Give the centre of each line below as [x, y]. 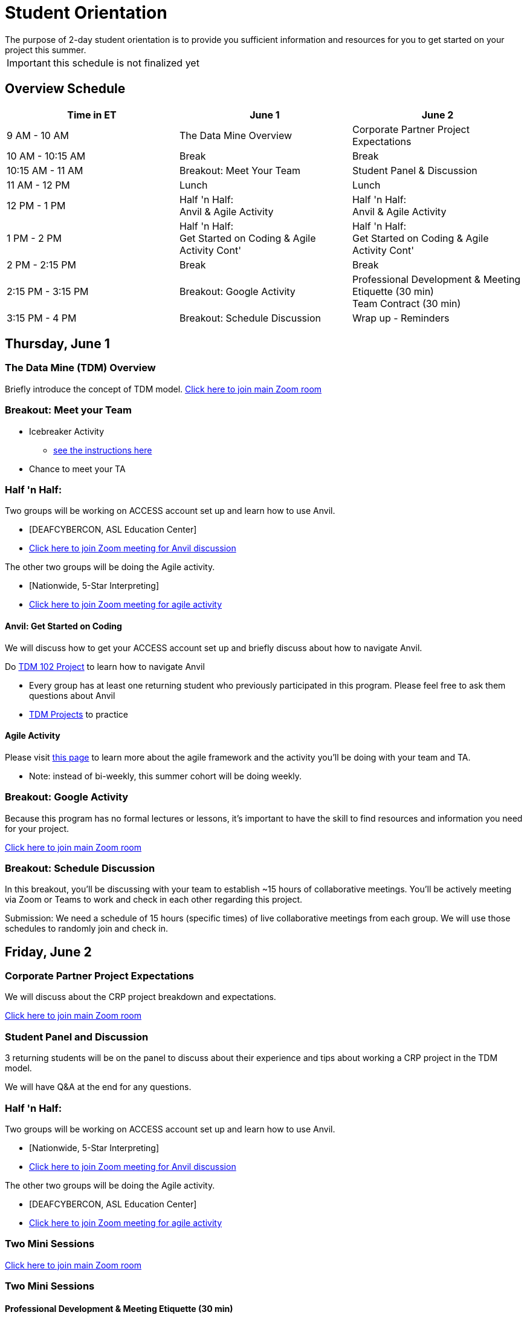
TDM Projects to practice [79, 714]
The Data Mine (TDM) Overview [80, 368]
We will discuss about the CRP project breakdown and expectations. [141, 997]
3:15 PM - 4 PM [42, 318]
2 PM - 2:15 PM [41, 265]
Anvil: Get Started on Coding [63, 626]
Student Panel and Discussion [77, 1037]
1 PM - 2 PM [34, 238]
